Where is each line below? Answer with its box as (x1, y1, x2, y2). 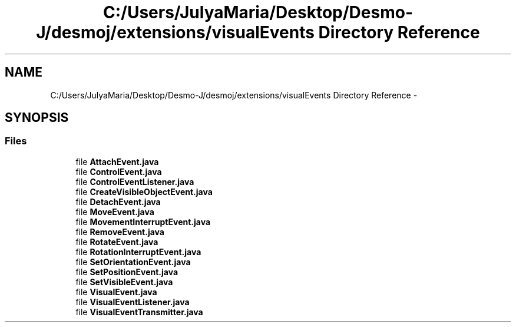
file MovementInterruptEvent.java (75, 216, 211, 227)
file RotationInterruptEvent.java (75, 246, 201, 257)
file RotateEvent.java (75, 236, 158, 247)
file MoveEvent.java (75, 206, 154, 217)
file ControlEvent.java (75, 166, 162, 177)
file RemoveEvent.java (75, 226, 164, 237)
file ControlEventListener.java (75, 176, 194, 187)
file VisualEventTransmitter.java (75, 306, 203, 317)
